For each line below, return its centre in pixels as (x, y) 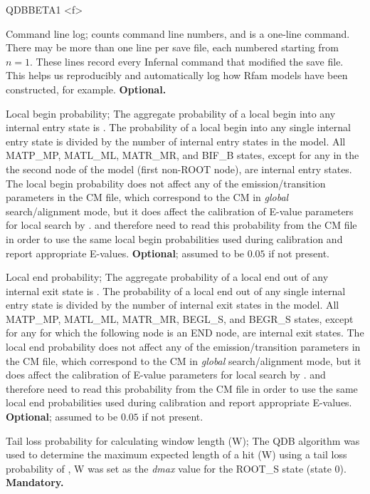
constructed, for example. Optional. (86, 89)
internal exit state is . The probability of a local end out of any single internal (176, 290)
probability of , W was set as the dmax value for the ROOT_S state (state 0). (176, 468)
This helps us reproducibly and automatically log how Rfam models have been (177, 75)
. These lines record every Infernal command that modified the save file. (187, 61)
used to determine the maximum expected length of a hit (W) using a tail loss (176, 454)
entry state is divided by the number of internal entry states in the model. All (176, 141)
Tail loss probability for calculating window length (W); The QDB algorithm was (183, 440)
